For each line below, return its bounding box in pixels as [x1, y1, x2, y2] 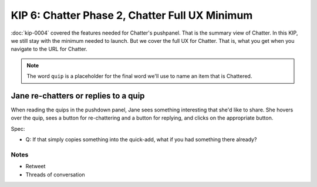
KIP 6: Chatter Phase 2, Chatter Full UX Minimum [11, 9, 253, 22]
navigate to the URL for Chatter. [11, 46, 87, 53]
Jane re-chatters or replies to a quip [11, 91, 145, 101]
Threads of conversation [25, 171, 85, 178]
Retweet [25, 163, 46, 170]
